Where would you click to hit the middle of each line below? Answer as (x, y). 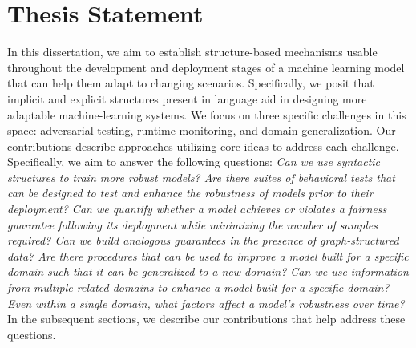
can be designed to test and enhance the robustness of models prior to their (190, 193)
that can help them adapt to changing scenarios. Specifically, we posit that (191, 83)
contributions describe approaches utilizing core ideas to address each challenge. (203, 146)
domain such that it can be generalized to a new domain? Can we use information (208, 271)
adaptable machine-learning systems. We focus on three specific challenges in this (207, 114)
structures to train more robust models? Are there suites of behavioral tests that (201, 177)
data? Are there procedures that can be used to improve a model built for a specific (208, 255)
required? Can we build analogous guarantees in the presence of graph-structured (203, 240)
